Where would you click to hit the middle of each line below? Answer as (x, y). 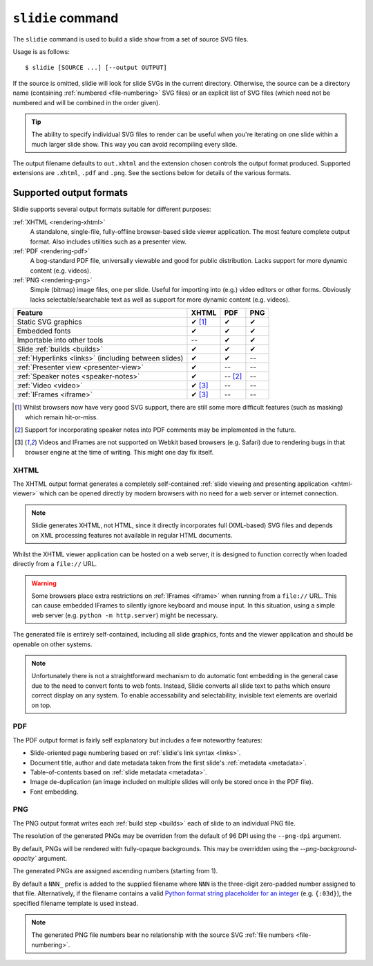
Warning (44, 583)
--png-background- (328, 848)
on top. (41, 705)
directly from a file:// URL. (55, 564)
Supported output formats (70, 193)
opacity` (25, 859)
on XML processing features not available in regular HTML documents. (132, 535)
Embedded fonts (44, 331)
